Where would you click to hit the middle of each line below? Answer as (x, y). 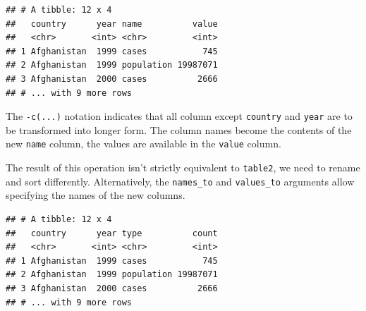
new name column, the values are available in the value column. (144, 144)
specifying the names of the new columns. (96, 195)
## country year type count (112, 233)
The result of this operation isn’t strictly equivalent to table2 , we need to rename (183, 167)
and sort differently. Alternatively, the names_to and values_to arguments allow (180, 181)
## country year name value (112, 24)
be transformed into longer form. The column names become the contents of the (179, 129)
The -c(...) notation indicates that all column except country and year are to (179, 116)
